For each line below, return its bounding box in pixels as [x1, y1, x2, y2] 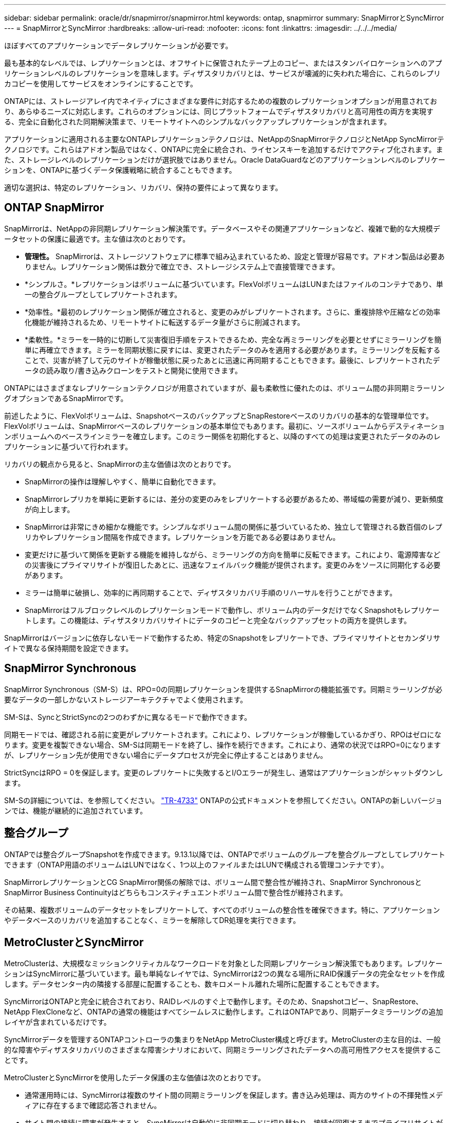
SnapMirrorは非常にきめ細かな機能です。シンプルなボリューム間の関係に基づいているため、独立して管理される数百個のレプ [25, 522, 442, 531]
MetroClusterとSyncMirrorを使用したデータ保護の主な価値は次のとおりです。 [4, 1073, 265, 1082]
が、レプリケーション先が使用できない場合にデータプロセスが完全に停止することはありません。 [4, 750, 328, 759]
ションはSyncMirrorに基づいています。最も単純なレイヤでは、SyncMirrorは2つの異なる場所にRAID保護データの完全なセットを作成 [4, 969, 445, 979]
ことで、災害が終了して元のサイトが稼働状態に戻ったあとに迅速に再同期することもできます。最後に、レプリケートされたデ [25, 355, 440, 365]
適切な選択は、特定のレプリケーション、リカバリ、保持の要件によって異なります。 [4, 183, 283, 192]
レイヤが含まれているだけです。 [4, 1018, 111, 1027]
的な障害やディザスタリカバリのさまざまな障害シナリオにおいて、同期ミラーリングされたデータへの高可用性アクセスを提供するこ [4, 1045, 442, 1055]
